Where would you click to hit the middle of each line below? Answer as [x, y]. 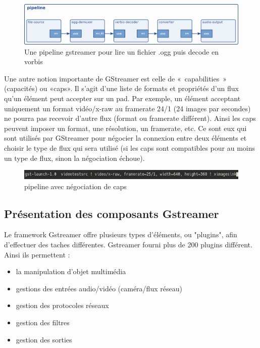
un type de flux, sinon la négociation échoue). [74, 158]
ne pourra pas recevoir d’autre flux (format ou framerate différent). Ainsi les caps [130, 118]
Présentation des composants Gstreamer [112, 213]
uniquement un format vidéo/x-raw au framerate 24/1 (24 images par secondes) [127, 108]
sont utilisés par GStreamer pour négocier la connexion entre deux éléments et [125, 138]
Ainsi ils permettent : [37, 254]
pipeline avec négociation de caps [75, 186]
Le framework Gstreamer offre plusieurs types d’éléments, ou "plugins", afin [121, 234]
